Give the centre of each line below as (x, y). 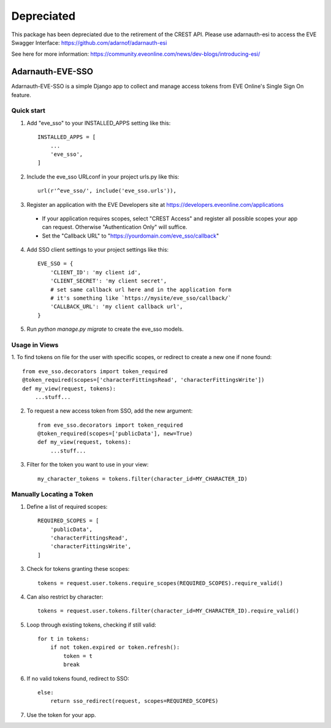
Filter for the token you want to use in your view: (88, 465)
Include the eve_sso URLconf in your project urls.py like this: (103, 176)
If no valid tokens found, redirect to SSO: (78, 678)
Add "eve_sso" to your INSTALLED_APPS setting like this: (99, 123)
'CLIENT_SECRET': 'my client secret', (108, 281)
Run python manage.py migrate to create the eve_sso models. (105, 329)
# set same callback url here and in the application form (141, 289)
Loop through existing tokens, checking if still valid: (91, 625)
